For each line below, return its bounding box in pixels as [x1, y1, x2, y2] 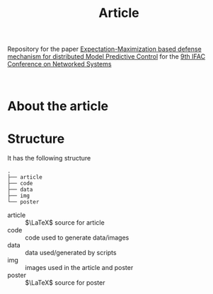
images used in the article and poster [25, 264, 134, 272]
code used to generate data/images [25, 233, 129, 242]
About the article [7, 98, 108, 114]
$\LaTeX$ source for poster [25, 278, 105, 287]
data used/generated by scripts [25, 249, 117, 257]
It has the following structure [7, 154, 91, 163]
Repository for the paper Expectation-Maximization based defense [7, 45, 202, 54]
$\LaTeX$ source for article [25, 218, 105, 227]
